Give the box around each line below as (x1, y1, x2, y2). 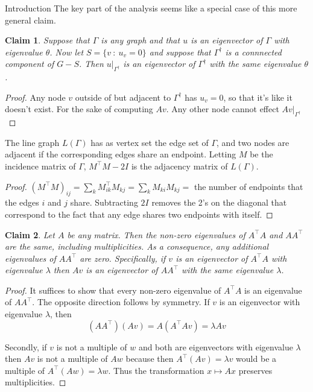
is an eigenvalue (244, 283, 302, 296)
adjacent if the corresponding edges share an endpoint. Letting (5, 148, 236, 160)
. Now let (49, 45, 84, 58)
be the (250, 148, 273, 160)
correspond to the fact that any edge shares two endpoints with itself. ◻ (5, 207, 273, 220)
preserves (238, 364, 273, 376)
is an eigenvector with (219, 296, 300, 308)
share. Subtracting (70, 196, 138, 209)
